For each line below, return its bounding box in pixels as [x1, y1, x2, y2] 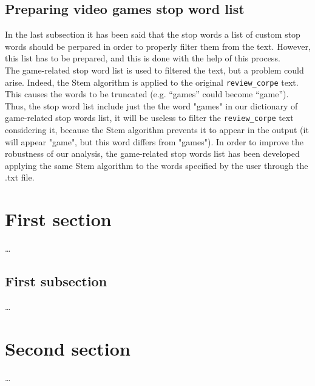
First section [5, 207, 112, 232]
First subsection [5, 272, 107, 291]
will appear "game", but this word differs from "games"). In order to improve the [5, 135, 303, 148]
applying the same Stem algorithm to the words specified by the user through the [5, 159, 308, 171]
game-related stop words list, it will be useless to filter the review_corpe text [5, 111, 294, 124]
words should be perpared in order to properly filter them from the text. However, [5, 40, 311, 52]
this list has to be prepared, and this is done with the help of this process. [5, 52, 280, 64]
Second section [5, 336, 130, 360]
